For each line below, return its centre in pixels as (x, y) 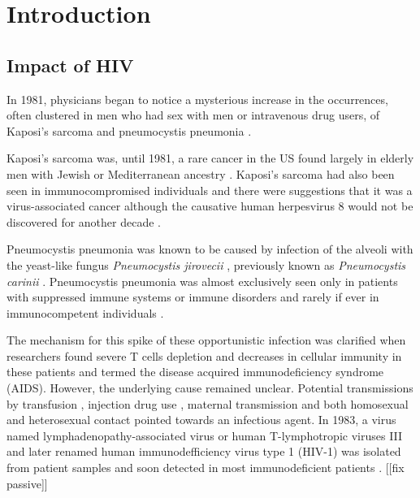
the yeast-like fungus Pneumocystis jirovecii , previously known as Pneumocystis (206, 264)
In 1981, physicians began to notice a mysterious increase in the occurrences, (197, 99)
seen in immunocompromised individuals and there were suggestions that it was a (210, 190)
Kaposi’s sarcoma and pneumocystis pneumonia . (129, 130)
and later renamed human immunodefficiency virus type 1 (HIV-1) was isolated (204, 451)
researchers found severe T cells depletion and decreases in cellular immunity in (204, 355)
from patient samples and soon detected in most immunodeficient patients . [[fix (206, 468)
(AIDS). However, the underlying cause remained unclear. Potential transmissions (210, 388)
